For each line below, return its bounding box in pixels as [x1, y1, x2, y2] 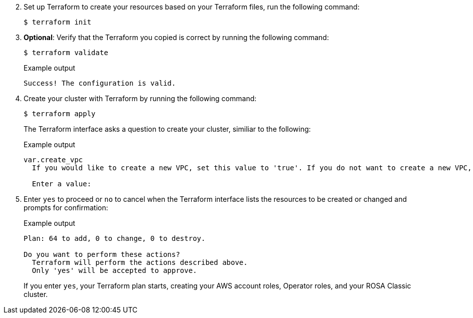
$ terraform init [24, 18, 91, 26]
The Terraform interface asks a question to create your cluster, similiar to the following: [24, 125, 311, 133]
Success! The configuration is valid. [24, 79, 176, 87]
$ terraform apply [24, 110, 96, 118]
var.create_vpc [24, 156, 83, 164]
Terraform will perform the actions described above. [32, 258, 248, 266]
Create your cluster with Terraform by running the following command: [24, 94, 257, 103]
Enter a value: [32, 180, 91, 188]
